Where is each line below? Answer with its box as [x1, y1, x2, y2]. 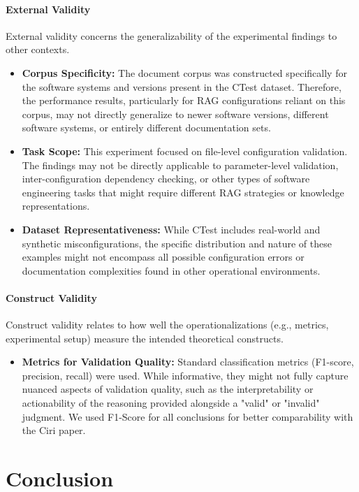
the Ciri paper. [22, 423, 86, 437]
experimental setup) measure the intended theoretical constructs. [6, 331, 284, 345]
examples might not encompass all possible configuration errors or [22, 249, 305, 264]
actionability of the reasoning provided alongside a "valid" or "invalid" [22, 396, 320, 410]
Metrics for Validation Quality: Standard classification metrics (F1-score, [22, 354, 354, 369]
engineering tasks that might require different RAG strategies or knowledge [22, 184, 344, 199]
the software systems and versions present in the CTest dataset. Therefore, [22, 79, 342, 94]
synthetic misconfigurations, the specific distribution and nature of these [22, 236, 332, 250]
